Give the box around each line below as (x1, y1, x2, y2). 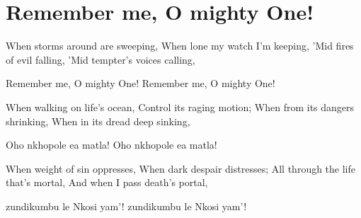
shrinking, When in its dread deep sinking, (6, 113, 190, 128)
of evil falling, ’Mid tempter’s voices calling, (6, 52, 195, 67)
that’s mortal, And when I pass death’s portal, (6, 175, 208, 190)
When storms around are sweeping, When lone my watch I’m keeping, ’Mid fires (6, 38, 354, 53)
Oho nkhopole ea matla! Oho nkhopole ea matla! (6, 137, 217, 152)
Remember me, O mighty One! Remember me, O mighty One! (6, 76, 275, 91)
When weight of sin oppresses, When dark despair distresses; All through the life (6, 161, 356, 176)
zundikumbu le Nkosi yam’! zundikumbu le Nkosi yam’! (6, 198, 247, 213)
